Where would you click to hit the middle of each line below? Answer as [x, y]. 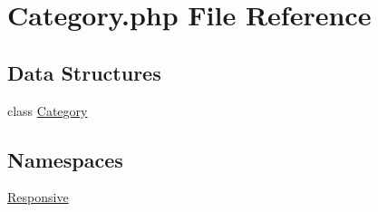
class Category [48, 110]
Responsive [38, 197]
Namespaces [65, 159]
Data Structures [84, 72]
